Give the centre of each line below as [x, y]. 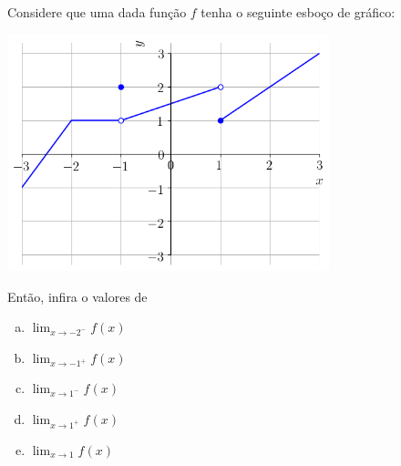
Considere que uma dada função [97, 12]
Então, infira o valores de [77, 296]
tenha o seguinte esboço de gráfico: [298, 12]
